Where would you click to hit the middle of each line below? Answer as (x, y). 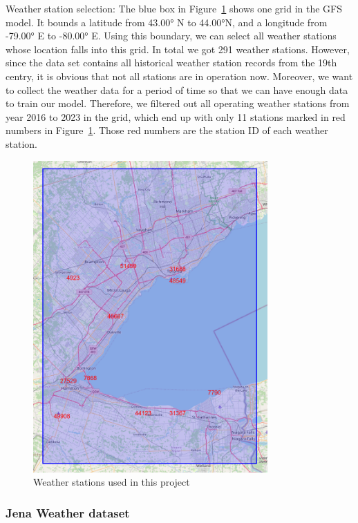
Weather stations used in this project (112, 482)
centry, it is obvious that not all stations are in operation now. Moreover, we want (179, 76)
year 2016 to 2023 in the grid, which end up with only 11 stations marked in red (176, 116)
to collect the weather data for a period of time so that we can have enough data (177, 89)
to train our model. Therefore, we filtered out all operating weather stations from (178, 103)
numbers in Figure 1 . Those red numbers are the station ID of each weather (167, 130)
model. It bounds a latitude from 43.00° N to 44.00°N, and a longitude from (167, 22)
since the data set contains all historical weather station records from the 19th (171, 63)
